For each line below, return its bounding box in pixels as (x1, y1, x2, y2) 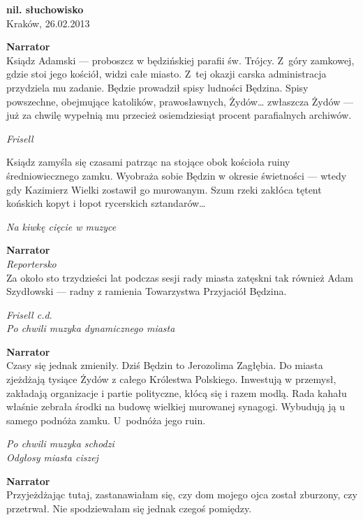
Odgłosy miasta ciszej (6, 450, 98, 465)
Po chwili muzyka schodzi (6, 436, 114, 451)
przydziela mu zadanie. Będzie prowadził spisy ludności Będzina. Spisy (6, 80, 309, 94)
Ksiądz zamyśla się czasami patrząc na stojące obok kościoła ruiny (6, 154, 290, 169)
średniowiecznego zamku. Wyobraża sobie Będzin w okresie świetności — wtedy (6, 168, 347, 182)
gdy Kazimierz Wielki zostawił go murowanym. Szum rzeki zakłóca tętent (6, 182, 322, 196)
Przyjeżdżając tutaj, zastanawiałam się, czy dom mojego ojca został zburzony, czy (6, 487, 357, 502)
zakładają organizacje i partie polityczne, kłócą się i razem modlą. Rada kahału (6, 385, 347, 400)
